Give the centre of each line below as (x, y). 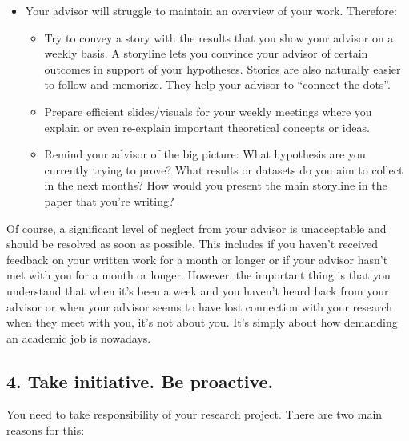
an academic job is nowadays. (79, 337)
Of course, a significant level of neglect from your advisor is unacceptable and (196, 228)
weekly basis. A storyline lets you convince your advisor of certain (206, 53)
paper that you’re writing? (109, 200)
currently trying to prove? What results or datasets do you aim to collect (224, 169)
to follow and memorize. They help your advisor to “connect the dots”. (217, 84)
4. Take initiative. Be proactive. (140, 381)
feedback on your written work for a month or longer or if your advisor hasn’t (197, 259)
